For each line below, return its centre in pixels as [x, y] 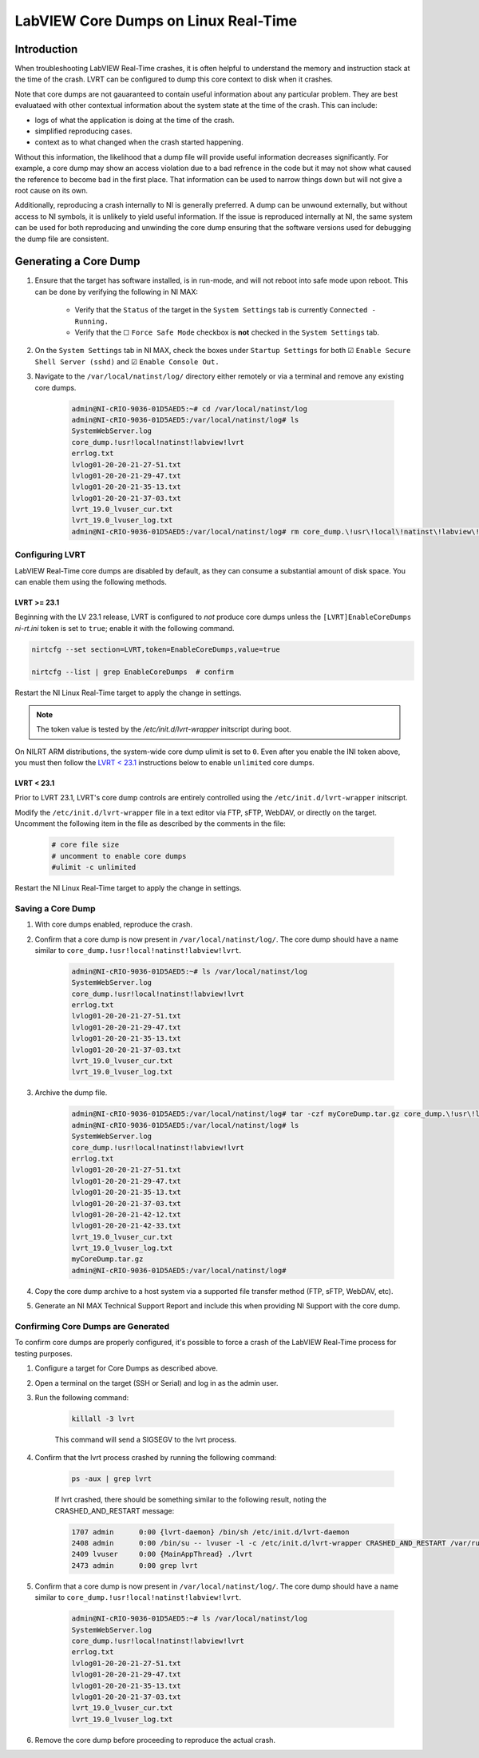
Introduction [46, 49]
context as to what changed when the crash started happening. [139, 142]
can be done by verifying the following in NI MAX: [117, 292]
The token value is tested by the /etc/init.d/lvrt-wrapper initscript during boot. [164, 729]
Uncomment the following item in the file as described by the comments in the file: [150, 823]
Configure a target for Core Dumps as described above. [127, 1368]
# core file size [85, 845]
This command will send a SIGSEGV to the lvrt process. [146, 1439]
